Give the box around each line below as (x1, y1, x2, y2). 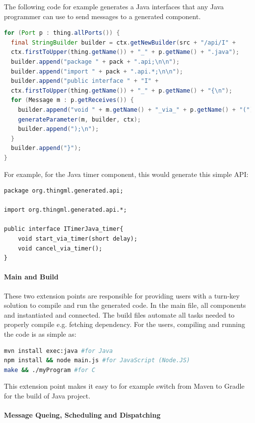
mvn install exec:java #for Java (4, 347, 113, 354)
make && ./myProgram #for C (4, 366, 96, 373)
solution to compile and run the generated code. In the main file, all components (4, 300, 246, 310)
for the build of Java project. (4, 390, 91, 400)
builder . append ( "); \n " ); (18, 125, 99, 133)
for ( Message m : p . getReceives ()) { (11, 97, 134, 104)
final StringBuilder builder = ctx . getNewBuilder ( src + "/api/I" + (11, 39, 236, 46)
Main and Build (4, 272, 59, 282)
